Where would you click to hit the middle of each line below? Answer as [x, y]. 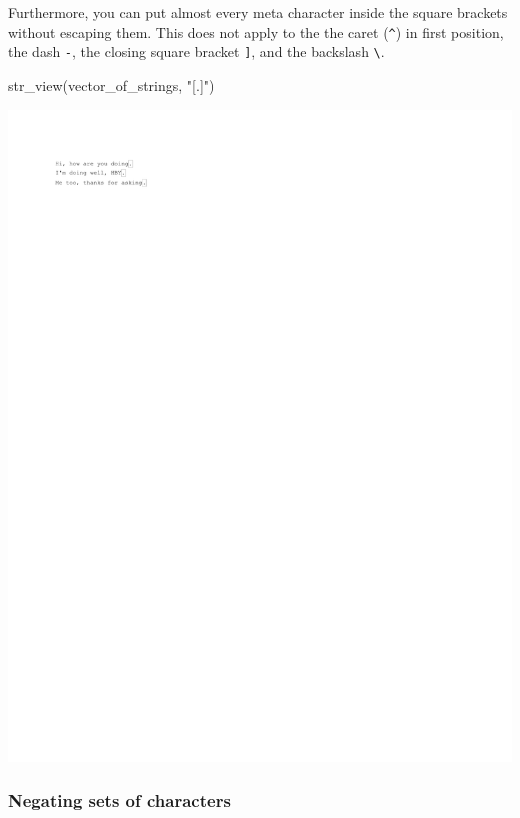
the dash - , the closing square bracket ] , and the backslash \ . [196, 51]
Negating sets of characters [119, 800]
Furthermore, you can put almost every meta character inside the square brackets [258, 12]
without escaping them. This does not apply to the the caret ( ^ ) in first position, [256, 31]
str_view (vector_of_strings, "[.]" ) [111, 84]
